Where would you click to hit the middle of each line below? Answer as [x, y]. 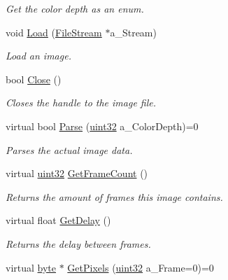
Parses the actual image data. [69, 149]
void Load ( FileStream [54, 32]
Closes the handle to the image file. [81, 103]
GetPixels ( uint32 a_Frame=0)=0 [141, 267]
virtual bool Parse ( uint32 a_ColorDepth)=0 [102, 126]
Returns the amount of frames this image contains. [114, 196]
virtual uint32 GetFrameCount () [77, 173]
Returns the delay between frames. [78, 243]
